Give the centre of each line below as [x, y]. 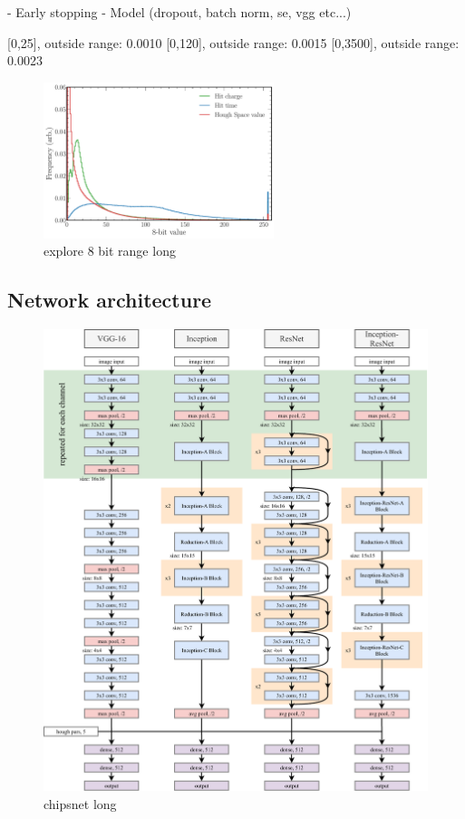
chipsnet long [80, 803]
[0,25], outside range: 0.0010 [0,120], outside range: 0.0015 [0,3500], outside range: [233, 42]
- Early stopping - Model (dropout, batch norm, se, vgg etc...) [179, 12]
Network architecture [110, 300]
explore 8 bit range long [110, 251]
